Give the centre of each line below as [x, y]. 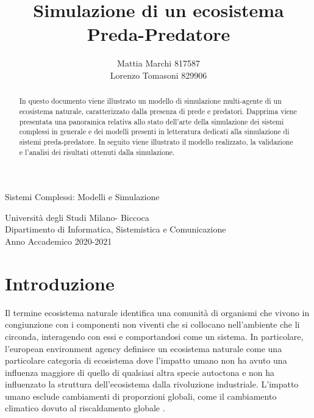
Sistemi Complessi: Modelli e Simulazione [82, 197]
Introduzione [60, 283]
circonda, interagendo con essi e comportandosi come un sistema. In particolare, [154, 336]
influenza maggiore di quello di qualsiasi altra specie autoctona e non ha [140, 372]
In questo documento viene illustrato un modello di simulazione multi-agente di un [150, 101]
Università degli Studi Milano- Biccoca [77, 217]
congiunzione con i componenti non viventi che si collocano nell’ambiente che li [152, 324]
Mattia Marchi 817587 [159, 63]
